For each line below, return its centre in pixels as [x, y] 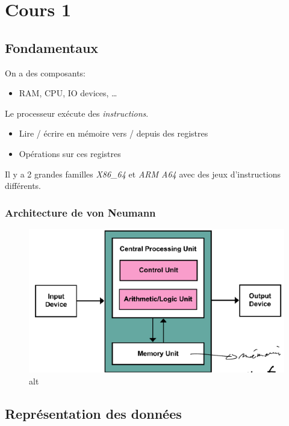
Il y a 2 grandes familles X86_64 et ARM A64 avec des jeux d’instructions [143, 174]
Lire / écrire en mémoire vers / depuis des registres [113, 133]
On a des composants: [45, 73]
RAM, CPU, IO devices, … [68, 93]
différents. [23, 186]
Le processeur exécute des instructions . [77, 113]
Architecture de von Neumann [80, 212]
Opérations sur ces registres [70, 153]
